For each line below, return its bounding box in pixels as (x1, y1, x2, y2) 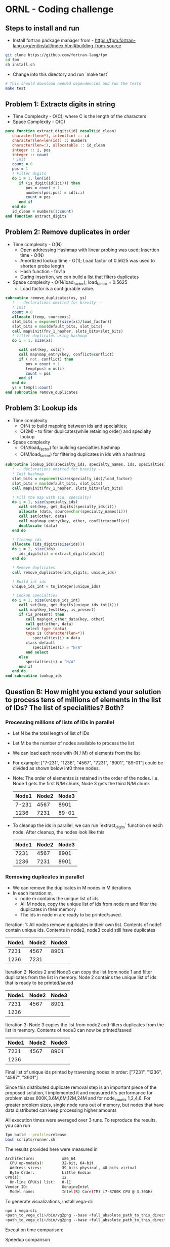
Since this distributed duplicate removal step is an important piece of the (5, 1084, 157, 1090)
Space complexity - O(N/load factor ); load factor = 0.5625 (12, 279, 127, 286)
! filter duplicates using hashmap (12, 333, 87, 339)
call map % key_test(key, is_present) (18, 607, 96, 612)
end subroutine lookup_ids (5, 673, 62, 678)
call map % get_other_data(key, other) (25, 616, 105, 621)
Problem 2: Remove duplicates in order (5, 228, 131, 236)
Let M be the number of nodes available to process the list (12, 740, 134, 746)
